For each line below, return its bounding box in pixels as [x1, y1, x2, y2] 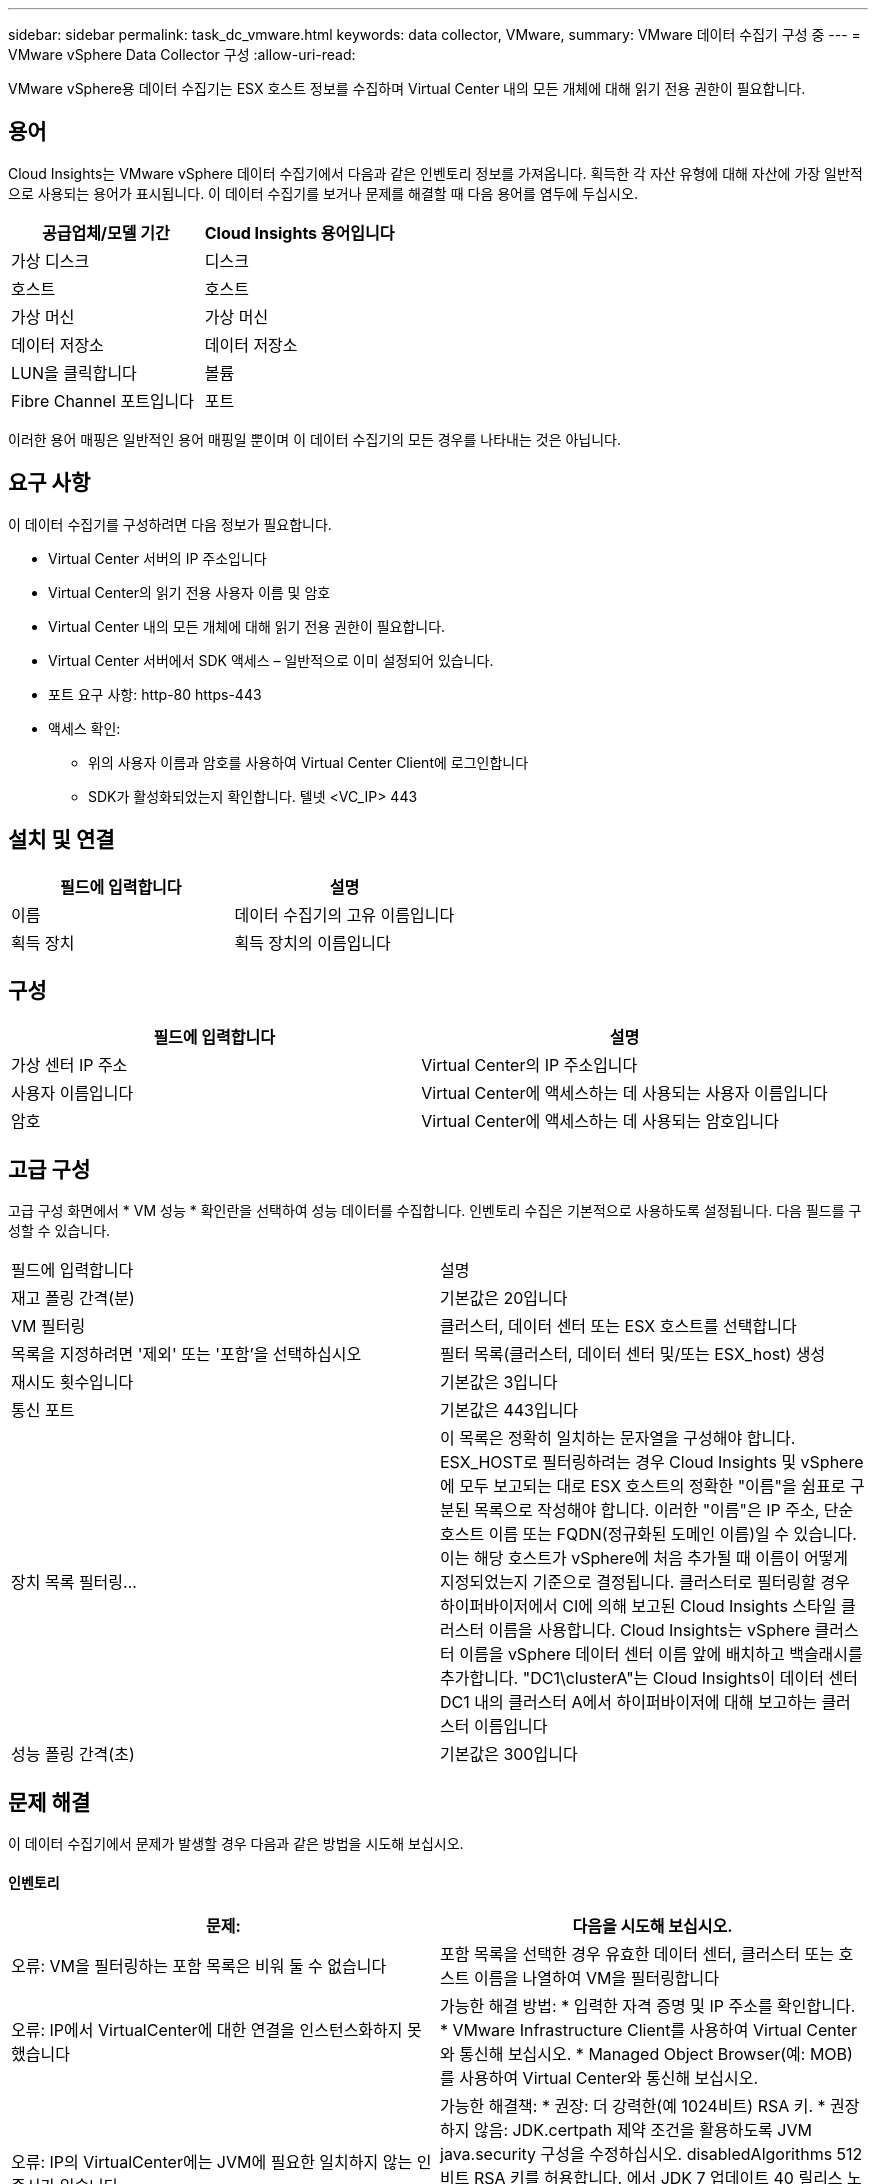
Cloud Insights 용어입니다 [204, 222, 395, 243]
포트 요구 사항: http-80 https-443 [48, 685, 262, 703]
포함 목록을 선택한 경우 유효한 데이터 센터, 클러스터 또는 [440, 1944, 834, 1965]
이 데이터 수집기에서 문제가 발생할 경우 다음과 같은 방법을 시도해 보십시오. [8, 1835, 464, 1853]
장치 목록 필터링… [11, 1572, 137, 1593]
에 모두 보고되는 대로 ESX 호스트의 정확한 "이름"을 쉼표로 [440, 1476, 846, 1497]
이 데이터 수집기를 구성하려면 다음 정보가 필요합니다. [8, 515, 332, 533]
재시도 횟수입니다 [11, 1372, 134, 1393]
